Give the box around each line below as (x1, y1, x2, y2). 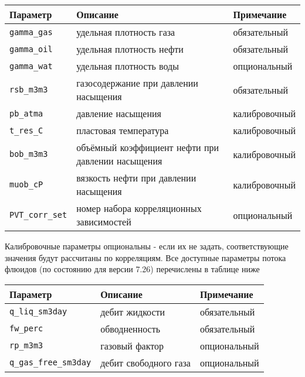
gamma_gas (9, 27, 53, 37)
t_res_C (9, 125, 43, 135)
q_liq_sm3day (9, 307, 67, 317)
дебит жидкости (100, 304, 165, 318)
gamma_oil (9, 44, 53, 54)
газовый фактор (100, 338, 164, 352)
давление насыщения (76, 107, 161, 120)
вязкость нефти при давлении (76, 171, 196, 184)
